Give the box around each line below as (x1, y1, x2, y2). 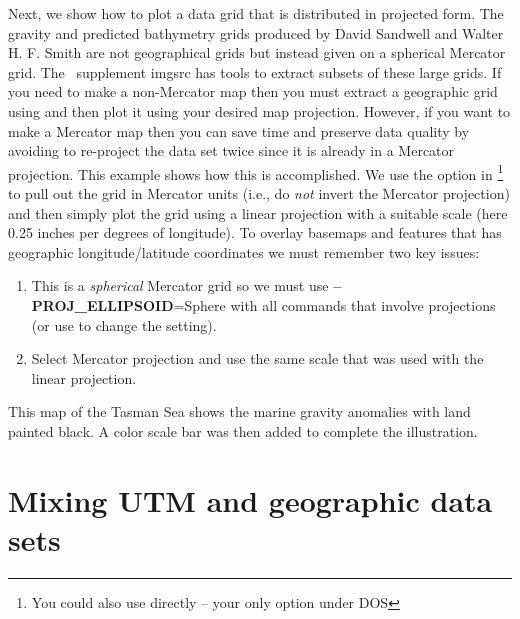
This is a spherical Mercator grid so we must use (31, 275, 329, 296)
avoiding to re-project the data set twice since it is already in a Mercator (8, 140, 455, 161)
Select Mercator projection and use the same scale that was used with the (31, 348, 484, 369)
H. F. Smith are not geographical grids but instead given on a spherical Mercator (8, 42, 506, 63)
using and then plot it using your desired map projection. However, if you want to (8, 100, 511, 121)
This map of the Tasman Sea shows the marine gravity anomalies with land (8, 401, 471, 422)
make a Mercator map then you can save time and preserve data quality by (8, 120, 470, 141)
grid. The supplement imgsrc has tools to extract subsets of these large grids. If (8, 61, 502, 82)
